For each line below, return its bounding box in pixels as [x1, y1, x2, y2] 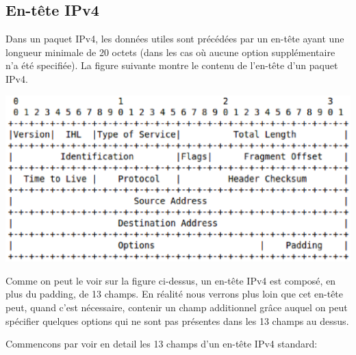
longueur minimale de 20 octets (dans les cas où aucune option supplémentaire [5, 44, 335, 59]
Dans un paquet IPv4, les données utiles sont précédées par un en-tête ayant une [5, 31, 344, 46]
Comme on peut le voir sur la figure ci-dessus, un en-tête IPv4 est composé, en [5, 273, 336, 287]
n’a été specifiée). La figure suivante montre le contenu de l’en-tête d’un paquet [5, 58, 338, 73]
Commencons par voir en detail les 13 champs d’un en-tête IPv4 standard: [5, 337, 318, 351]
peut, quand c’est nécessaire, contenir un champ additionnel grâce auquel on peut [5, 300, 348, 314]
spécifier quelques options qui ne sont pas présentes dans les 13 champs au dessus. [5, 313, 349, 328]
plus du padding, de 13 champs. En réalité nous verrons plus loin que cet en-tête [5, 287, 344, 301]
